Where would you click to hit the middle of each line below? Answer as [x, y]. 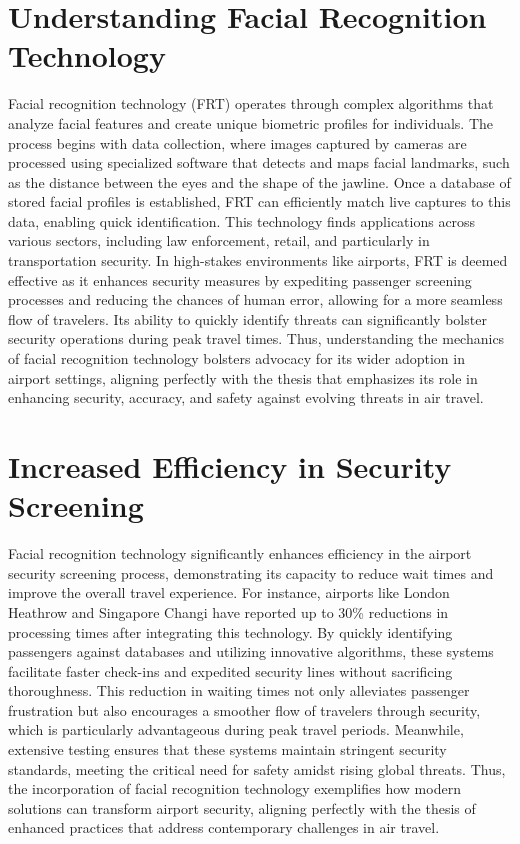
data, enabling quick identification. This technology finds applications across [242, 220]
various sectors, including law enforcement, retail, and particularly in [219, 240]
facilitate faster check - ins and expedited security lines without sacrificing [230, 670]
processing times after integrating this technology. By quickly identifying [230, 631]
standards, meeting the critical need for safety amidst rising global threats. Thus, [257, 768]
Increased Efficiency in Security [230, 466]
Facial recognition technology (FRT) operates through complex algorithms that [251, 103]
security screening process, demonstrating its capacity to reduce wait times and [251, 572]
